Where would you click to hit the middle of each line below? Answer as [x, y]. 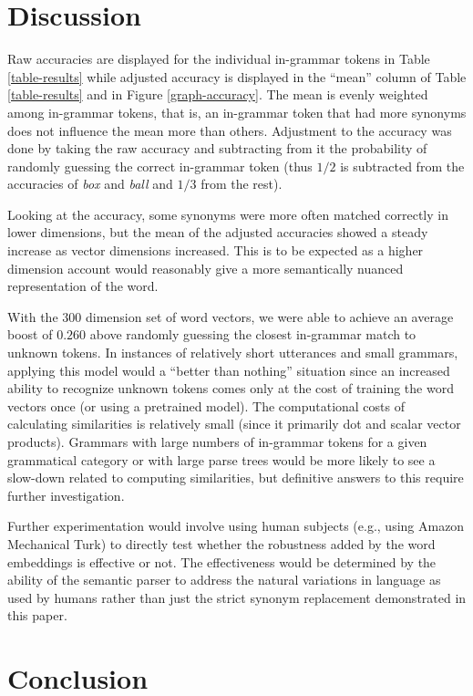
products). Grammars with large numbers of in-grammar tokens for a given [217, 441]
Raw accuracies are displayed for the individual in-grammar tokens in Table [219, 59]
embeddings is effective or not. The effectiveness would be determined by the [222, 561]
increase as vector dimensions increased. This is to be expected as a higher [216, 250]
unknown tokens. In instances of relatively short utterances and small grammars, [233, 353]
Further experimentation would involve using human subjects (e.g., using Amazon [236, 526]
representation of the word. [83, 286]
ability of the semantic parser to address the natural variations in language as [224, 580]
